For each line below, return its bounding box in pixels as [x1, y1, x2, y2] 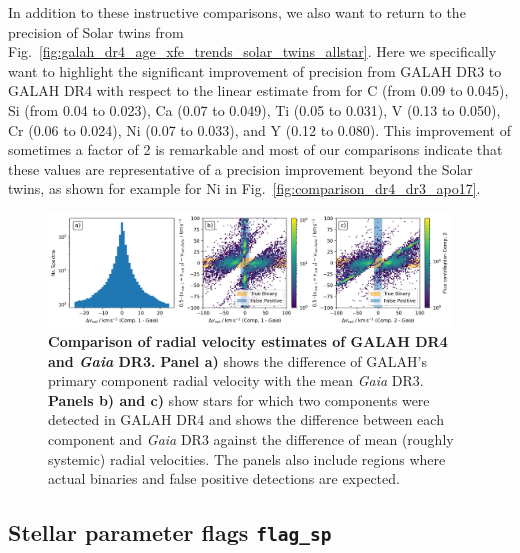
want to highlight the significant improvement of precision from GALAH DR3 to [8, 60, 502, 81]
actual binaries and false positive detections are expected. [48, 468, 400, 489]
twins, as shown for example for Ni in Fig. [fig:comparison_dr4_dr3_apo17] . [8, 178, 481, 199]
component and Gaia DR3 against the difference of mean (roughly [48, 428, 454, 449]
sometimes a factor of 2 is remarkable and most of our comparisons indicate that [8, 139, 503, 160]
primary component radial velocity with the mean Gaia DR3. [48, 370, 424, 391]
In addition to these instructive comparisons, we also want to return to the [8, 2, 466, 22]
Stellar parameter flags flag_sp [8, 517, 332, 548]
